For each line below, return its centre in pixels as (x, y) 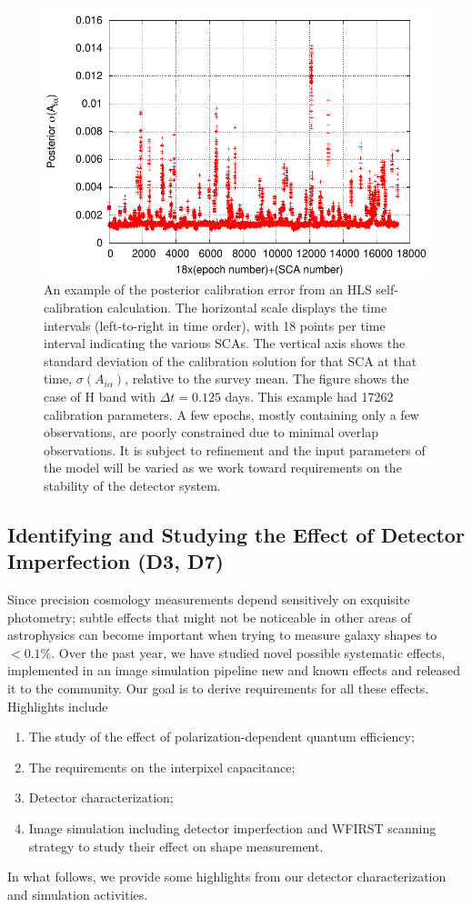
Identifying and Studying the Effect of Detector (236, 534)
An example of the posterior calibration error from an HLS (208, 289)
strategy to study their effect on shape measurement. (176, 846)
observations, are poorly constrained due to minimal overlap (211, 432)
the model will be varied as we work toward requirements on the (223, 468)
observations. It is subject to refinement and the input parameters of (235, 449)
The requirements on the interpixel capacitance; (162, 767)
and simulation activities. (78, 894)
